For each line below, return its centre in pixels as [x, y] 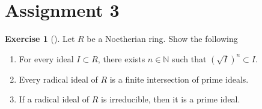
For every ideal [46, 58]
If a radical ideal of [54, 99]
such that [189, 58]
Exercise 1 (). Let [40, 39]
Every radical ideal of [58, 79]
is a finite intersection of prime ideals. [179, 79]
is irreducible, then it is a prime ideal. [171, 99]
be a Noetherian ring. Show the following [162, 39]
